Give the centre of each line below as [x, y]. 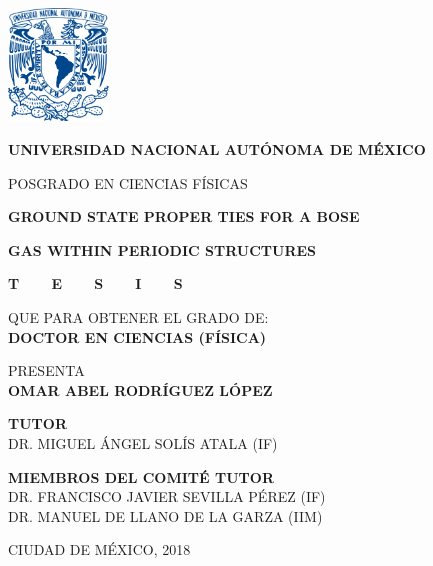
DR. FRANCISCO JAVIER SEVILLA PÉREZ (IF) [167, 496]
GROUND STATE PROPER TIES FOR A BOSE [184, 216]
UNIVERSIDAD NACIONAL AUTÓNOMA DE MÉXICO [217, 148]
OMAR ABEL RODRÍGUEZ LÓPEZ [140, 389]
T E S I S [95, 283]
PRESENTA [46, 370]
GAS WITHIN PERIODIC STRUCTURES [162, 249]
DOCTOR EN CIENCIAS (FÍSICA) [137, 336]
